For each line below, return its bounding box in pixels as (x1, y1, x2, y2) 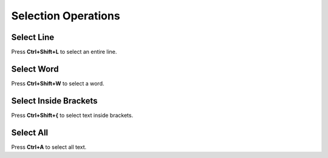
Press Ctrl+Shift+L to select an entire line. (11, 48, 117, 56)
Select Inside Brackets (11, 96, 98, 106)
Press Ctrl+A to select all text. (11, 143, 87, 151)
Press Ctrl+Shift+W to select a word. (11, 79, 104, 87)
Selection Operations (11, 9, 121, 22)
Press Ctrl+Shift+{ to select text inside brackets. (11, 111, 134, 119)
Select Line (11, 32, 55, 42)
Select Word (11, 64, 59, 74)
